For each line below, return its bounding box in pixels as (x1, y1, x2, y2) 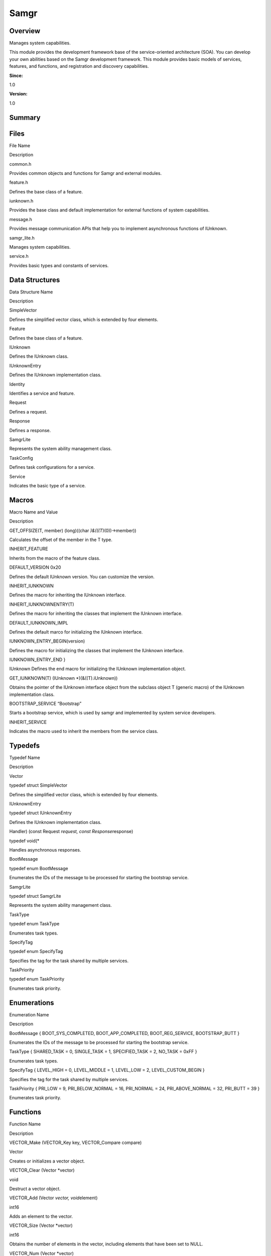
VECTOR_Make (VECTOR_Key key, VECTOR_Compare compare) (9, 1139, 142, 1145)
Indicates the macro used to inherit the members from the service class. (9, 728, 159, 735)
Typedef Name (9, 755, 40, 761)
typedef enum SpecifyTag (9, 949, 63, 955)
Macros (9, 495, 34, 504)
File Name (9, 142, 30, 148)
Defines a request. (9, 408, 48, 414)
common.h (9, 161, 32, 167)
